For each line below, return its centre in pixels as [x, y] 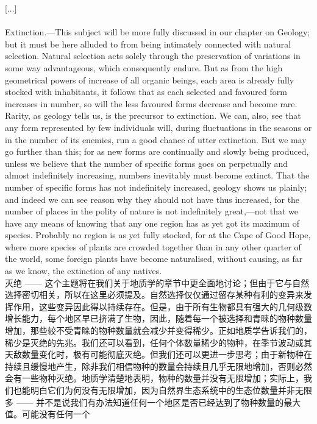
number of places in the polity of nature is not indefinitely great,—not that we [151, 211]
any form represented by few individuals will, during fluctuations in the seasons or [158, 127]
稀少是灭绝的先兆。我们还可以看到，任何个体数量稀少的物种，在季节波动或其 [158, 342]
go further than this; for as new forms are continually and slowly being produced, [157, 151]
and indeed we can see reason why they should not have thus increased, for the [152, 199]
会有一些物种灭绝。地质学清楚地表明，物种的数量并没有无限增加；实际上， [154, 378]
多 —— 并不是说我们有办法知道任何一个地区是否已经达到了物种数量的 [144, 402]
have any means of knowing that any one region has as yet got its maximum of [152, 223]
